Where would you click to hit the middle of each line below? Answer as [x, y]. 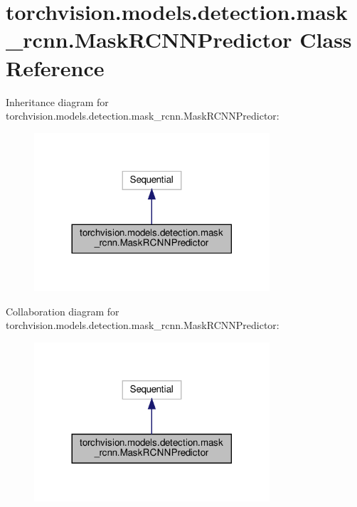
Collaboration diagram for [63, 311]
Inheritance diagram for [57, 101]
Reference [55, 67]
